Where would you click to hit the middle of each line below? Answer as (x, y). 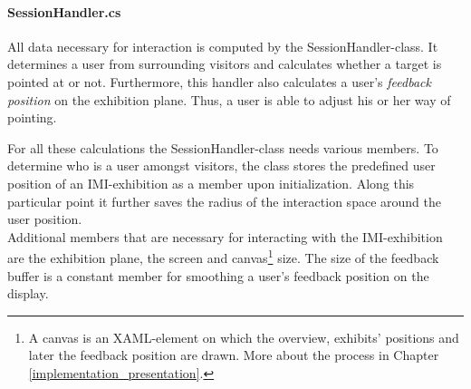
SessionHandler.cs (64, 11)
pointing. (32, 117)
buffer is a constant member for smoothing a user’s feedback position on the (218, 275)
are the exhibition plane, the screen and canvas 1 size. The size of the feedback (223, 256)
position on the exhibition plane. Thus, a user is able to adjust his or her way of (229, 99)
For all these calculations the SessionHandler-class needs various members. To (223, 147)
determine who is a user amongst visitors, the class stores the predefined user (221, 165)
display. (28, 293)
